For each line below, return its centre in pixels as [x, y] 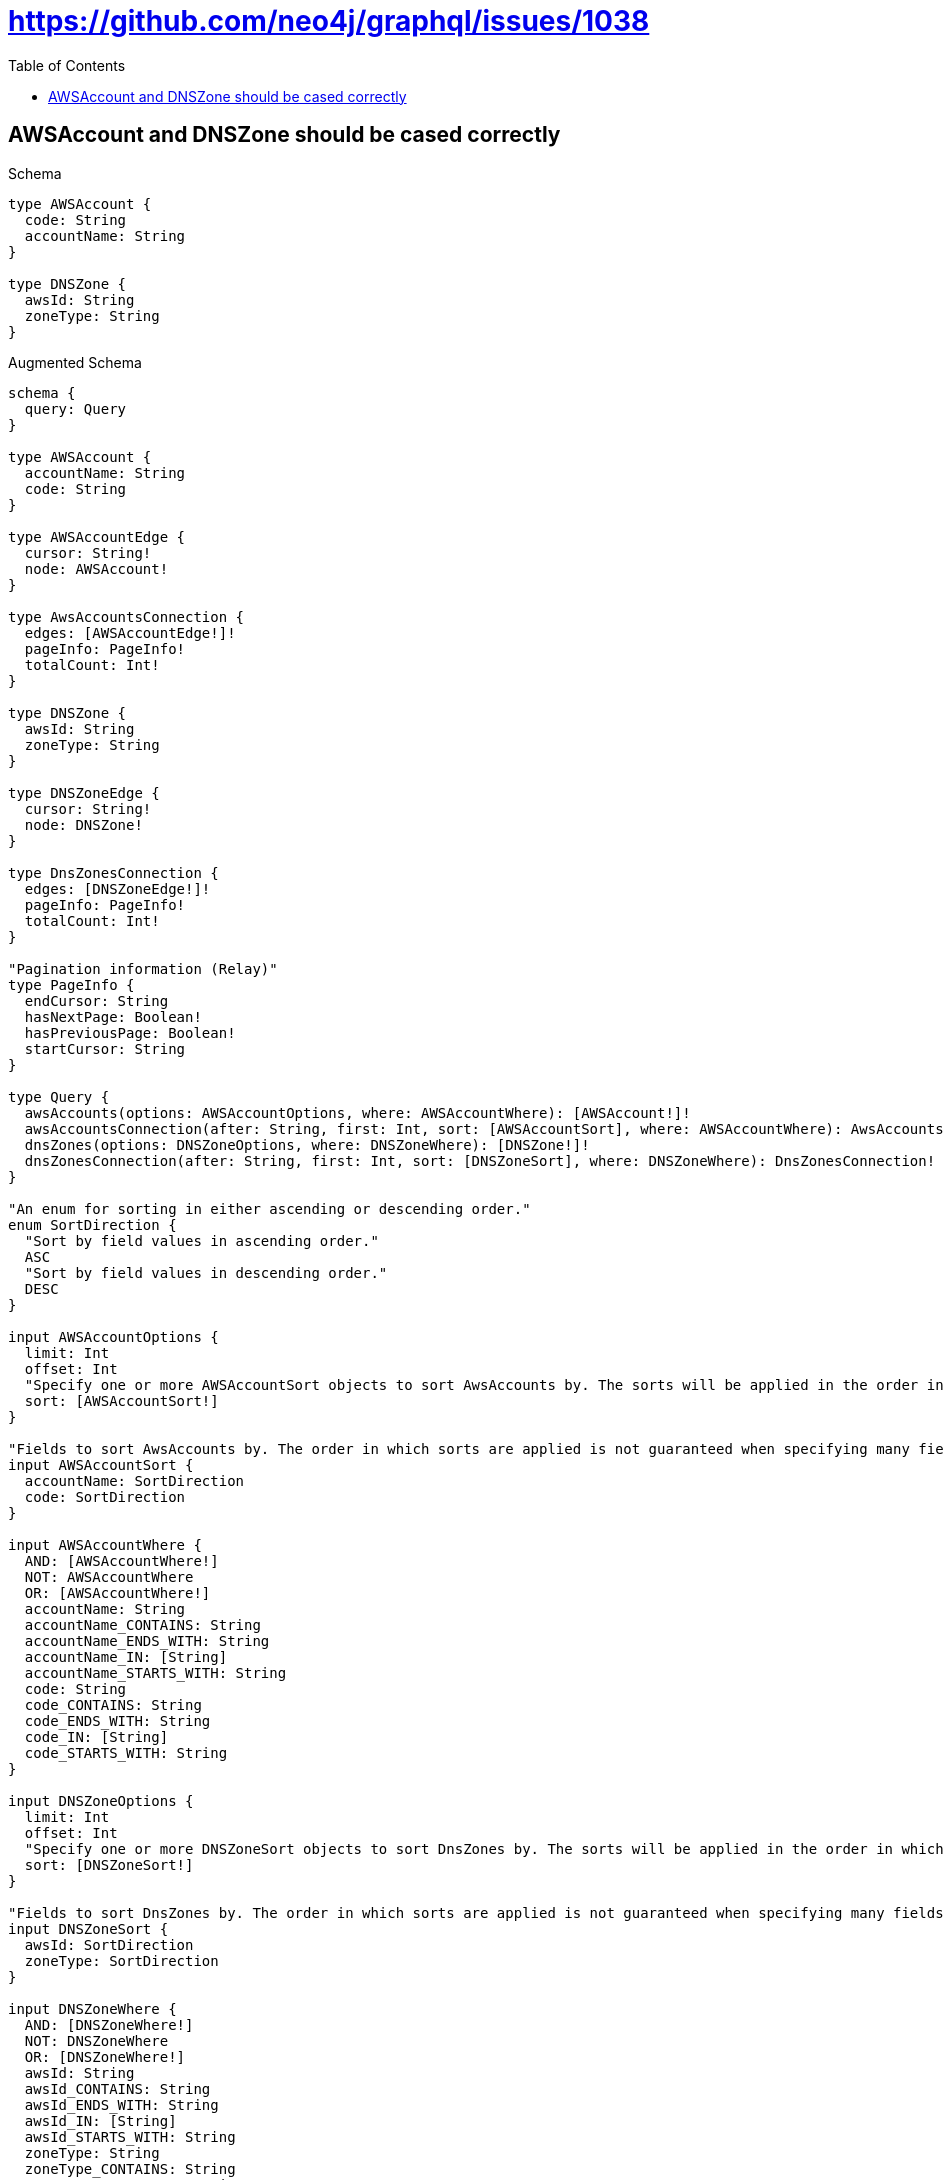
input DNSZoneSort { [88, 1928]
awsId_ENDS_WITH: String [121, 2104]
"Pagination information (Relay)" [143, 968]
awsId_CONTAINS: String [117, 2088]
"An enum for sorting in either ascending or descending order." [269, 1208]
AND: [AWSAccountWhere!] [121, 1560]
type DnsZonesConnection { [113, 872]
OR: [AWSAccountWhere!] [117, 1592]
